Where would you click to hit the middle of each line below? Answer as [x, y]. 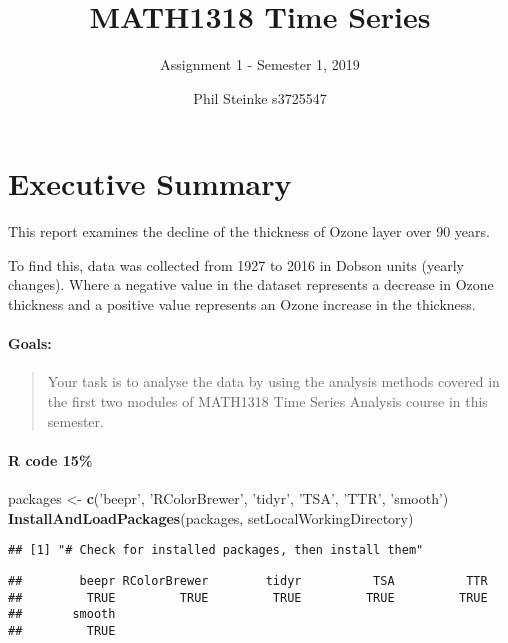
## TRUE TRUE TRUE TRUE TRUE [248, 597]
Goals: [30, 343]
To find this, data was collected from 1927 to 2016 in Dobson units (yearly [236, 264]
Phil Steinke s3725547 [260, 97]
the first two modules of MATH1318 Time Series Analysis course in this [267, 401]
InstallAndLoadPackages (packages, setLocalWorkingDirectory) [211, 517]
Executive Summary [150, 183]
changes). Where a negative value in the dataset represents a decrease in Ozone [251, 284]
